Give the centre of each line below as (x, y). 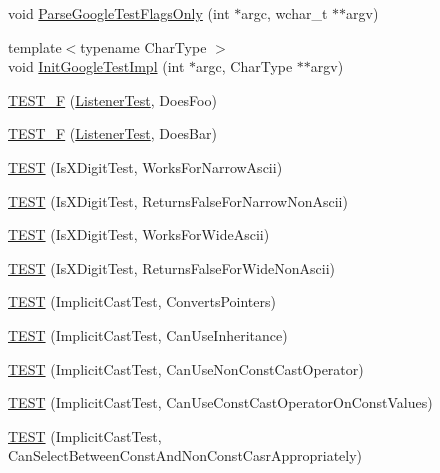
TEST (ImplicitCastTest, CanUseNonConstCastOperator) (186, 368)
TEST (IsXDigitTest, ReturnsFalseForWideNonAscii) (171, 267)
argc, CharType (244, 66)
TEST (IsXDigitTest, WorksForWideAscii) (139, 234)
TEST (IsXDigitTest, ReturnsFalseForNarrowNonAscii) (178, 200)
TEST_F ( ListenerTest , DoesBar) (112, 133)
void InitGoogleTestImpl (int (96, 66)
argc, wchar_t (284, 13)
